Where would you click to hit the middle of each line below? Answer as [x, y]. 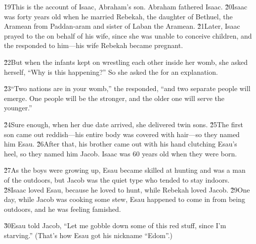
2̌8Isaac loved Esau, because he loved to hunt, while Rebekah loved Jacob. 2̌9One [127, 189]
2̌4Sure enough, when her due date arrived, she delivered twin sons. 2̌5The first [124, 124]
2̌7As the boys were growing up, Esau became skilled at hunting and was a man [125, 170]
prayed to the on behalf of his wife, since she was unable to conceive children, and [128, 35]
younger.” [18, 108]
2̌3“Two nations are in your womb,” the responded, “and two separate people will [127, 88]
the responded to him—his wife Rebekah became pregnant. [94, 45]
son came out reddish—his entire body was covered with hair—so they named [122, 134]
